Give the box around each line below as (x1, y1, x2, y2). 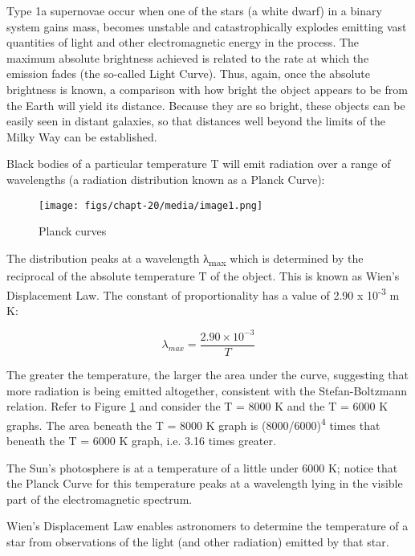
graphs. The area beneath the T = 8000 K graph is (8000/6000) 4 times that (6, 414, 380, 433)
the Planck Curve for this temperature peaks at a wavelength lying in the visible (6, 475, 403, 492)
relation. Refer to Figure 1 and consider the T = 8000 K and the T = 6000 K (6, 398, 389, 415)
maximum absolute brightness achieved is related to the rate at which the (6, 49, 369, 66)
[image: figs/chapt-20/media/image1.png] (39, 199, 263, 211)
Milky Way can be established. (6, 128, 157, 145)
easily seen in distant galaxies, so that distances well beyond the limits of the (6, 112, 385, 129)
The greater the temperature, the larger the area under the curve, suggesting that (6, 366, 409, 382)
